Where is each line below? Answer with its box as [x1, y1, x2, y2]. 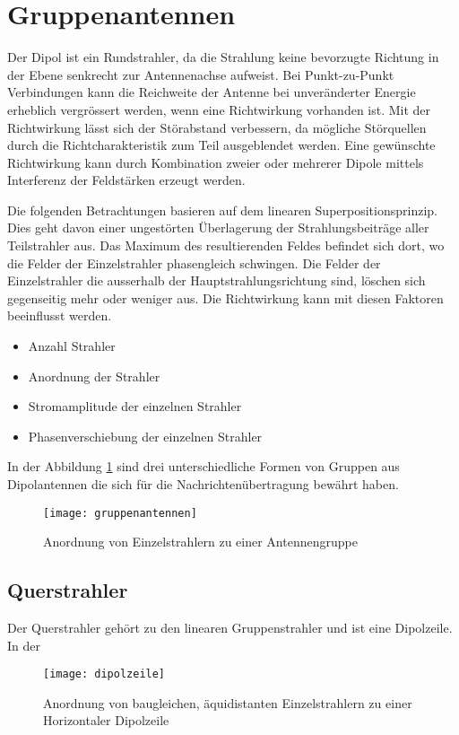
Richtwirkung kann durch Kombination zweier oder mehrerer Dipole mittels [7, 153, 424, 171]
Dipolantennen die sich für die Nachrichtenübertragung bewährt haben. [7, 475, 399, 493]
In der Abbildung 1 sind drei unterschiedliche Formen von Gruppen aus [7, 457, 400, 476]
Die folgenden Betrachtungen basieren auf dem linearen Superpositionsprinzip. [7, 200, 437, 219]
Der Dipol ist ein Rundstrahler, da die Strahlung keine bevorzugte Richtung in [7, 48, 439, 66]
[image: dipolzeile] [43, 668, 166, 681]
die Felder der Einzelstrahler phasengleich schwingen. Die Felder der [7, 253, 381, 272]
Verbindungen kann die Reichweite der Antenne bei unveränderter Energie [7, 83, 416, 101]
